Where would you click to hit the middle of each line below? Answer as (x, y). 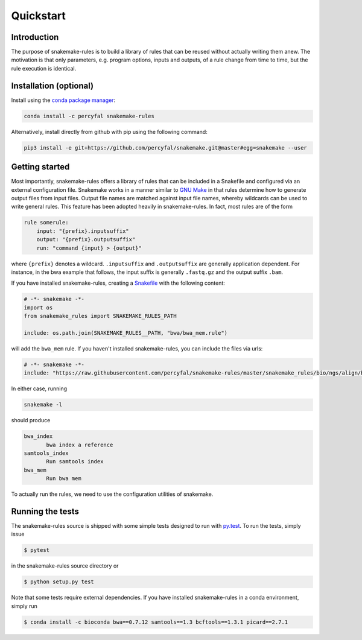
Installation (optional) (52, 85)
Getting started (40, 167)
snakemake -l (43, 405)
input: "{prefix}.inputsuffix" (83, 231)
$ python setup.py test (59, 582)
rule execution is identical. (44, 68)
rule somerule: (46, 223)
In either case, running (39, 388)
